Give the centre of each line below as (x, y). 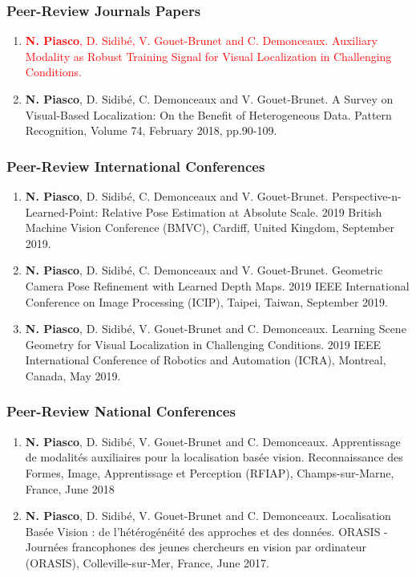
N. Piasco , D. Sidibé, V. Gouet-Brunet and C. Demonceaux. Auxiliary (201, 41)
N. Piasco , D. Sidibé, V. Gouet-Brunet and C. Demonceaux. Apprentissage (213, 441)
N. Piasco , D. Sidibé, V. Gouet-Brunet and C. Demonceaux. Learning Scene (216, 329)
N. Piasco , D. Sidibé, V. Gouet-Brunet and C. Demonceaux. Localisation (208, 516)
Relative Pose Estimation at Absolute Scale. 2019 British (242, 211)
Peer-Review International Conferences (136, 166)
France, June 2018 (70, 488)
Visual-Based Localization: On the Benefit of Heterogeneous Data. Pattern (208, 114)
